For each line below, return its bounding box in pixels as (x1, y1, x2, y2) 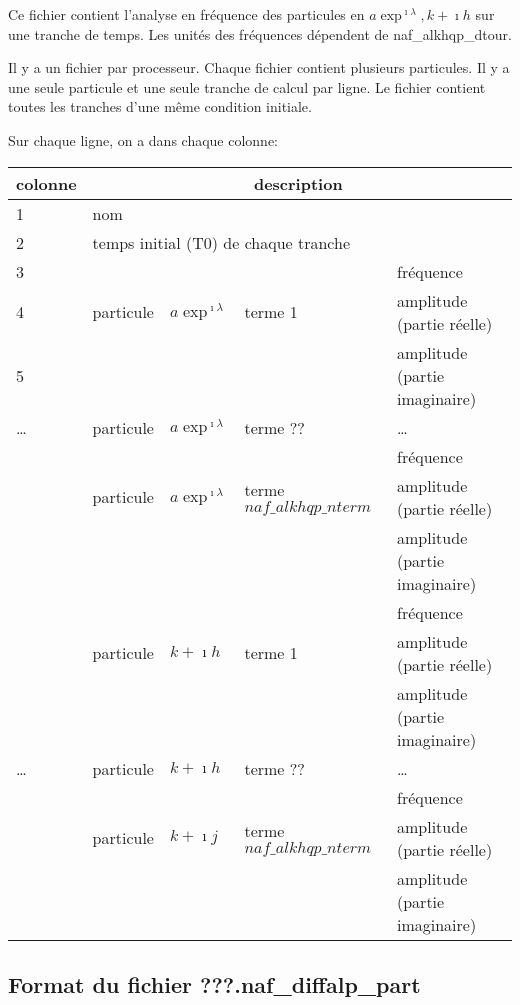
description (253, 171, 343, 195)
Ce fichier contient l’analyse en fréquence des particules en (8, 4, 365, 24)
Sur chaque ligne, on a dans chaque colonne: (8, 129, 279, 150)
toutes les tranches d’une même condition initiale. (8, 96, 312, 117)
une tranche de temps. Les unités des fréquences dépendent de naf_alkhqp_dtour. (8, 23, 512, 44)
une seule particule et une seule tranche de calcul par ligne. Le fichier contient (8, 76, 486, 97)
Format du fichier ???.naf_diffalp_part (8, 968, 421, 999)
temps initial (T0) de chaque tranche (92, 230, 351, 254)
